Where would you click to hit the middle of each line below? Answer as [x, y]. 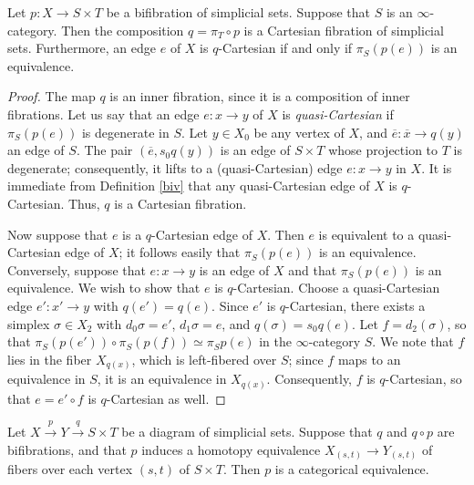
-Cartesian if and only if [285, 48]
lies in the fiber [50, 359]
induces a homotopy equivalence [231, 449]
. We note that [413, 341]
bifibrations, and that [67, 449]
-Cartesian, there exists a [355, 305]
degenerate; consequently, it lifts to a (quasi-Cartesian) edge [175, 167]
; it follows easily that [180, 252]
